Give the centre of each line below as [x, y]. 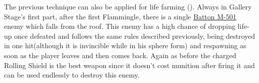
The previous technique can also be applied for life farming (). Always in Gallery [128, 6]
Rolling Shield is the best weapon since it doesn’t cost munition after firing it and [129, 65]
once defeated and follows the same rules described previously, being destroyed [135, 36]
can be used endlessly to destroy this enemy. [72, 75]
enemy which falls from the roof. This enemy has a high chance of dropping [120, 26]
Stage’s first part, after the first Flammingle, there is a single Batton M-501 [120, 16]
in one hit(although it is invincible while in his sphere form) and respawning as [125, 45]
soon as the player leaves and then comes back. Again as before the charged [120, 55]
